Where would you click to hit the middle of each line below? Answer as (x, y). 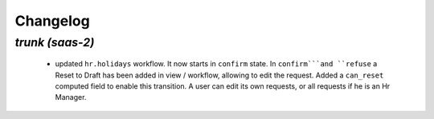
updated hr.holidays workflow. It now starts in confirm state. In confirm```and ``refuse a (216, 64)
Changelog (52, 21)
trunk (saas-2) (55, 42)
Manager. (71, 97)
